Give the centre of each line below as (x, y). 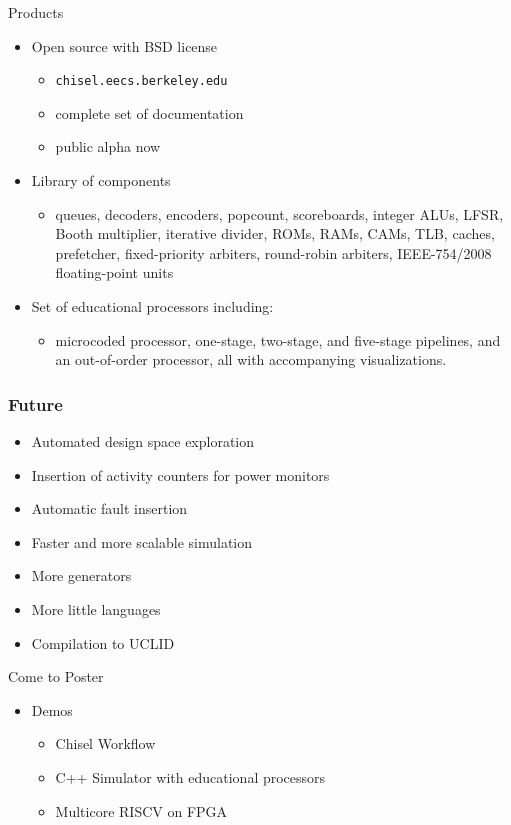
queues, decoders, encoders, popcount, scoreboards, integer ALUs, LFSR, (279, 213)
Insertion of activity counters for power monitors (180, 474)
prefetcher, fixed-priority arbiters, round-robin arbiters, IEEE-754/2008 (273, 252)
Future (35, 403)
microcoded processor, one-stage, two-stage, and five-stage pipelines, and (278, 339)
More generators (81, 575)
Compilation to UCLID (103, 642)
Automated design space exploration (143, 441)
